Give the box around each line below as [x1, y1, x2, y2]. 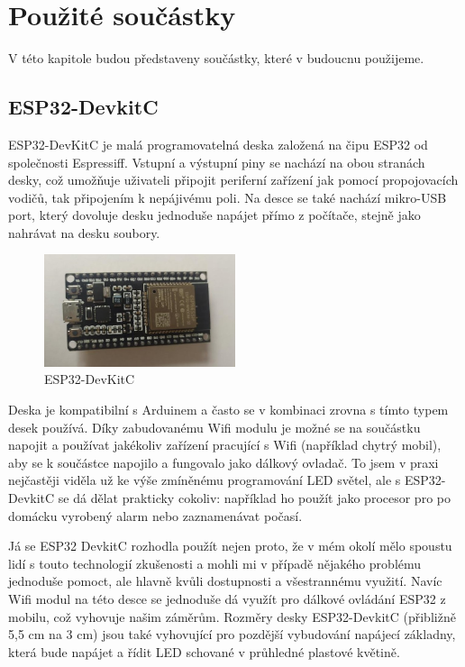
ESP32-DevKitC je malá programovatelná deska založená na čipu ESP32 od [8, 134, 428, 153]
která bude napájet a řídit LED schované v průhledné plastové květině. [8, 642, 400, 661]
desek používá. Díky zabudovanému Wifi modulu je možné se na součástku [8, 417, 421, 436]
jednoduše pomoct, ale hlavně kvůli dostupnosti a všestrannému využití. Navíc [8, 571, 442, 590]
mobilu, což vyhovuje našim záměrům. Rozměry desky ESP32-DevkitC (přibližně [8, 607, 456, 626]
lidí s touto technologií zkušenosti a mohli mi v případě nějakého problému [8, 553, 422, 572]
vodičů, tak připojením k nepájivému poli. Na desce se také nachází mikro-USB [8, 187, 447, 206]
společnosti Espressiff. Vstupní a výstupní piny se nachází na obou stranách [8, 152, 425, 171]
